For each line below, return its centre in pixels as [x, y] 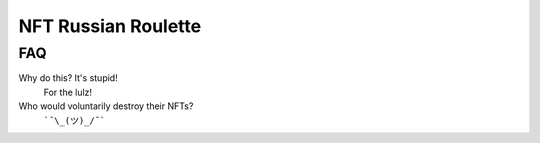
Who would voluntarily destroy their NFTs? [106, 106]
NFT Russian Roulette [110, 26]
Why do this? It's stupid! [68, 78]
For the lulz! [68, 92]
